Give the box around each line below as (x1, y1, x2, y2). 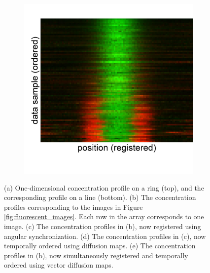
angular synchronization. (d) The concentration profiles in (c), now (4, 231, 206, 241)
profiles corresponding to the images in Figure (4, 201, 143, 212)
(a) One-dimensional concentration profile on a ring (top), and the (4, 182, 204, 193)
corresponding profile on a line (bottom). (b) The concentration (4, 192, 196, 202)
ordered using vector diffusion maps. (4, 260, 113, 270)
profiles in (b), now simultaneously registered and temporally (4, 250, 188, 260)
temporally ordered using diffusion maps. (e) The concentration (4, 240, 196, 251)
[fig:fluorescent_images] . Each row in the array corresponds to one (4, 211, 204, 222)
